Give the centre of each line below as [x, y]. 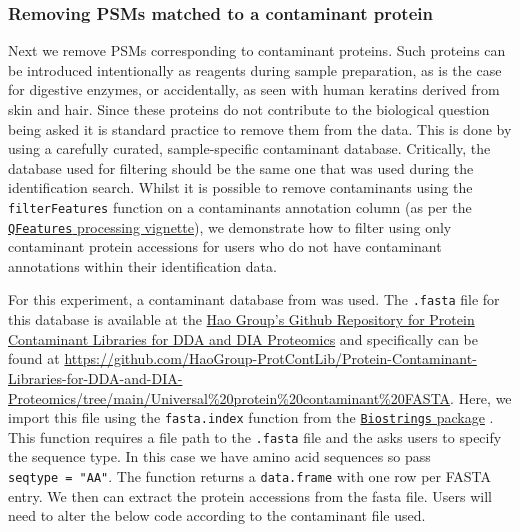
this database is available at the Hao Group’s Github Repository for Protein [241, 319]
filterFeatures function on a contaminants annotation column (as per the [240, 206]
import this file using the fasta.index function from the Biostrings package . [251, 417]
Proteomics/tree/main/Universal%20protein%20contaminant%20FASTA [229, 397]
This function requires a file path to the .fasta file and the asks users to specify [255, 436]
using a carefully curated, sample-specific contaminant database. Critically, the [249, 148]
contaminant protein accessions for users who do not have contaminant [225, 246]
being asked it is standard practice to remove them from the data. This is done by [260, 128]
